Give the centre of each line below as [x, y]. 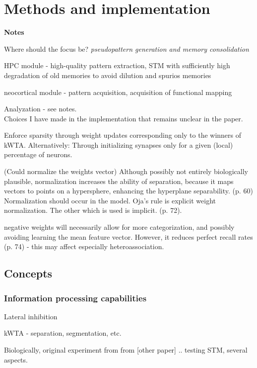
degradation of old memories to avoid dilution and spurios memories [108, 75]
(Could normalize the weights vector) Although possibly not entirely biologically [126, 171]
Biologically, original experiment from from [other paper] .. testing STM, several [126, 350]
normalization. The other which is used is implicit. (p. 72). [93, 210]
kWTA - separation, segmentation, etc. [63, 333]
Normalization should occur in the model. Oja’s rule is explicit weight [110, 200]
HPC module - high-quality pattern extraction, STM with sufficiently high [117, 65]
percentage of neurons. [38, 154]
